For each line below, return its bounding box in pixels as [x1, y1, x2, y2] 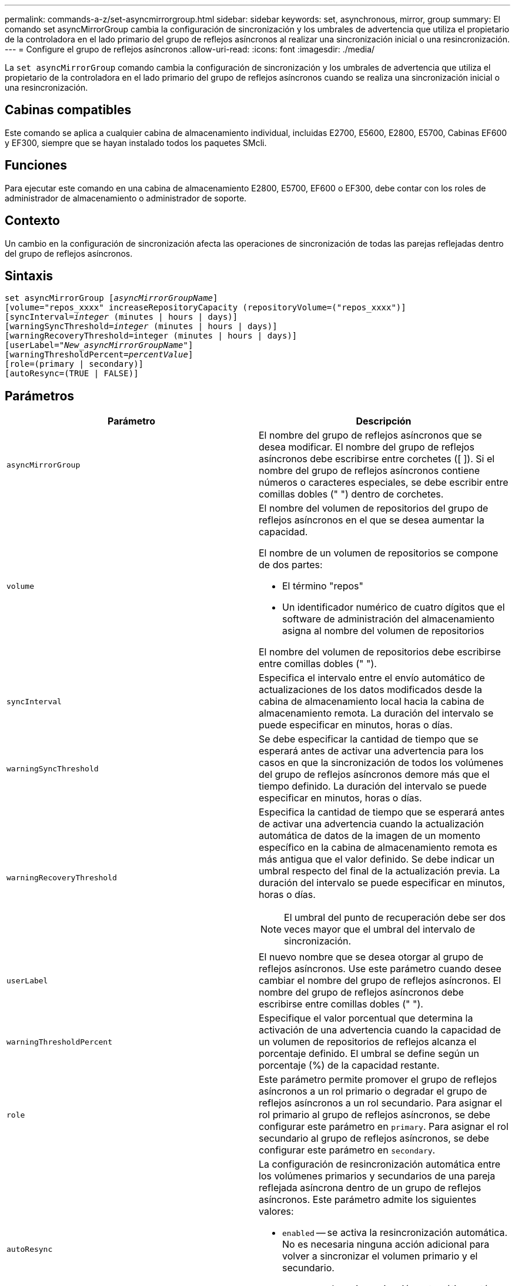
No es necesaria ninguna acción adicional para [282, 1238, 490, 1251]
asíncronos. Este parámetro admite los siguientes [259, 1194, 477, 1206]
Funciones [5, 158, 68, 173]
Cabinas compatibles [5, 102, 132, 118]
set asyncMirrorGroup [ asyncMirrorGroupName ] [5, 293, 218, 303]
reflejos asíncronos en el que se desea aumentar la [259, 514, 484, 526]
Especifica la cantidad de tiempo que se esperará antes [259, 806, 505, 818]
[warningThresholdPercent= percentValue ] [5, 350, 193, 360]
